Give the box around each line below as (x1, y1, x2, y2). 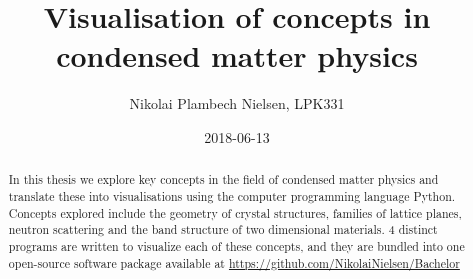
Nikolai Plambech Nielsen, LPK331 (129, 93, 345, 114)
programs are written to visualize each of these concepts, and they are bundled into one (8, 237, 465, 254)
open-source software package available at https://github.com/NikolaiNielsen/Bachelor (8, 254, 460, 271)
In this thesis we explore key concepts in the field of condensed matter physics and (8, 171, 439, 188)
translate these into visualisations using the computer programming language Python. (8, 187, 456, 204)
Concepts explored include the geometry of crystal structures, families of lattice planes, (8, 204, 462, 221)
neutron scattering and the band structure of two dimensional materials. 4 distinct (8, 221, 438, 238)
